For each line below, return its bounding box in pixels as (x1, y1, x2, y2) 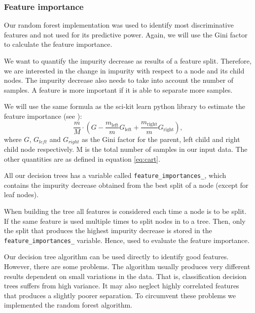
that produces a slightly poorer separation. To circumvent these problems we (4, 290, 236, 300)
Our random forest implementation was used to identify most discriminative (4, 20, 234, 30)
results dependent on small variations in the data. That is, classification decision (4, 271, 247, 281)
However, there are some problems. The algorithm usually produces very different (4, 261, 251, 272)
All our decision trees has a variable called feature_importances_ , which (4, 170, 226, 180)
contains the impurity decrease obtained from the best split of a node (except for (4, 179, 249, 190)
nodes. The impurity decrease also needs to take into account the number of (4, 75, 234, 85)
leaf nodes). (4, 189, 39, 200)
